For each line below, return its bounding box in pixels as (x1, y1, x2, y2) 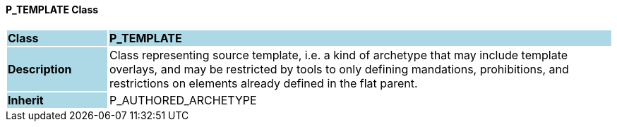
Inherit (8, 92, 44, 107)
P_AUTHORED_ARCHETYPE (109, 92, 257, 107)
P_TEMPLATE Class (6, 4, 99, 16)
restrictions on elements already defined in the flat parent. (109, 75, 418, 90)
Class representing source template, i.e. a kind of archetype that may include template (109, 47, 568, 62)
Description (8, 61, 72, 76)
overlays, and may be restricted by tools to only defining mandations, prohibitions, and (109, 61, 569, 76)
